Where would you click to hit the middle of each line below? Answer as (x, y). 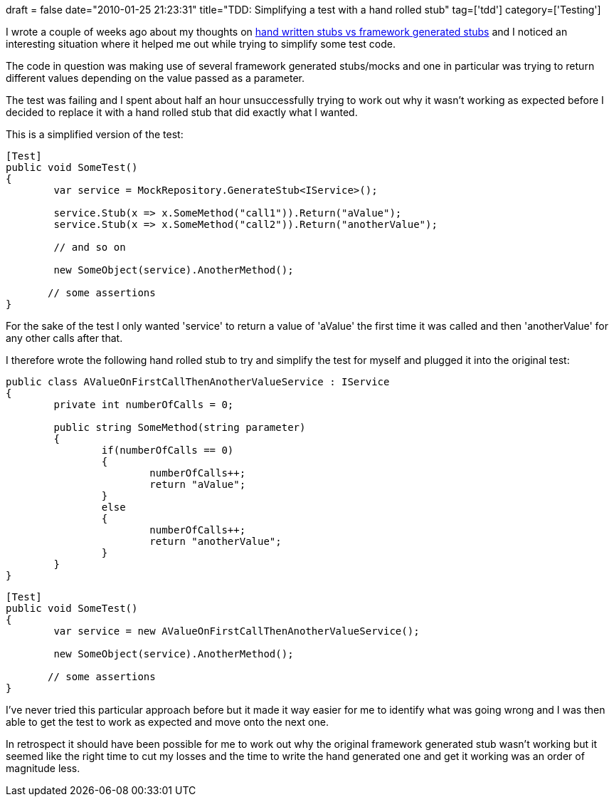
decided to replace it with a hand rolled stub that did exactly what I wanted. (182, 112)
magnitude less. (43, 768)
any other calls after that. (64, 338)
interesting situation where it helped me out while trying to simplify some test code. (201, 44)
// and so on (90, 247)
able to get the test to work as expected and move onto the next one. (167, 722)
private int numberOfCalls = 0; (144, 405)
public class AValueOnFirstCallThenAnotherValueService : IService (198, 382)
